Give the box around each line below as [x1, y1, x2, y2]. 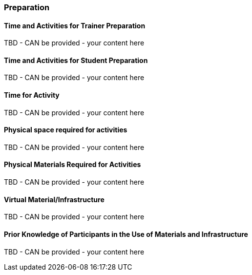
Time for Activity [4, 91, 60, 100]
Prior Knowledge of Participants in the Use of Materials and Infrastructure [4, 230, 248, 238]
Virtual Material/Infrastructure [4, 195, 105, 204]
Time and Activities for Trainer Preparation [4, 21, 146, 30]
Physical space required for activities [4, 126, 127, 134]
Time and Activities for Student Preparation [4, 56, 148, 64]
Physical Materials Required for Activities [4, 160, 141, 169]
